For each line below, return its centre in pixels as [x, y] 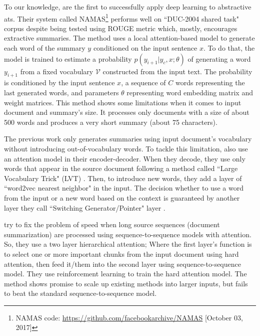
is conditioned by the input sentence [59, 82]
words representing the [210, 82]
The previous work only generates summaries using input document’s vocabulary [128, 139]
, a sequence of [143, 82]
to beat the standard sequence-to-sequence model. [80, 293]
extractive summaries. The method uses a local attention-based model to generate [129, 38]
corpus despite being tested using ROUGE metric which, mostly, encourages [121, 28]
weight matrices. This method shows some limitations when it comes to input [123, 102]
